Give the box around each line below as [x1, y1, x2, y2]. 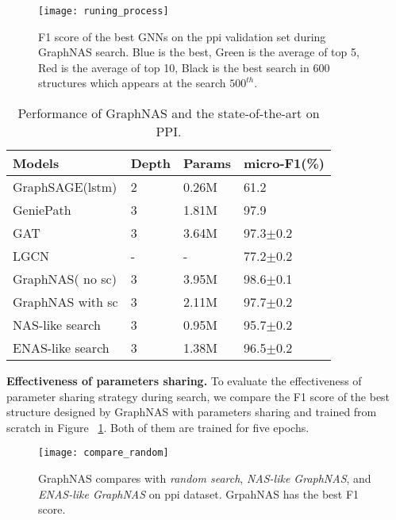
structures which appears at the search [38, 75, 226, 91]
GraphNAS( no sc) [13, 270, 117, 289]
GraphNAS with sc [13, 292, 118, 312]
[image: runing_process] [38, 6, 169, 17]
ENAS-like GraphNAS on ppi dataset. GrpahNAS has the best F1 [38, 485, 359, 502]
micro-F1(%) [244, 154, 325, 173]
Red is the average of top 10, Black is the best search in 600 [38, 59, 330, 75]
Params [183, 154, 232, 173]
